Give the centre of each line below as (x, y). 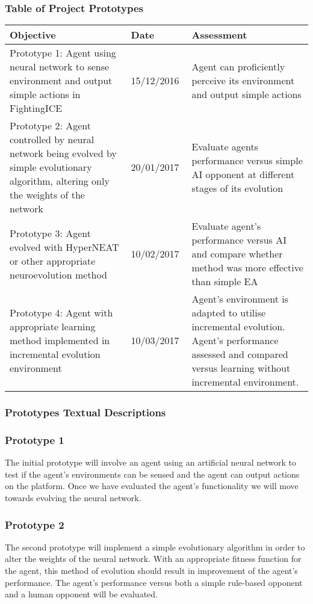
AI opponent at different (243, 174)
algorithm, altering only (60, 181)
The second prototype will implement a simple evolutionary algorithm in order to (155, 547)
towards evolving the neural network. (73, 498)
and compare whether (237, 254)
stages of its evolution (237, 188)
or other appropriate (53, 260)
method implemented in (60, 341)
